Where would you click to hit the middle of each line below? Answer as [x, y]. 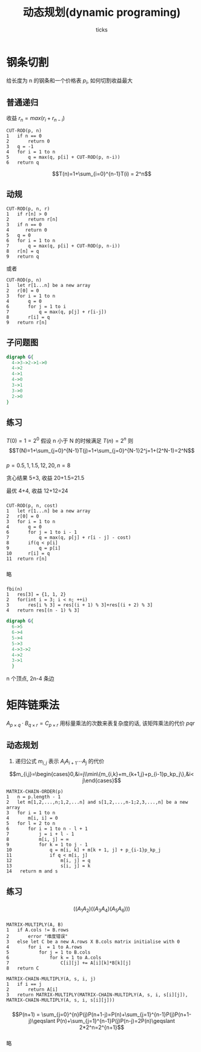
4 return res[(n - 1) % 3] [43, 610]
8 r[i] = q [28, 317]
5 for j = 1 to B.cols [48, 952]
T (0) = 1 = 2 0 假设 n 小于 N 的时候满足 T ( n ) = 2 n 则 [70, 440]
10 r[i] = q [28, 554]
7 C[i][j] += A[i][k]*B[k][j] [69, 963]
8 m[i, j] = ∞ [38, 840]
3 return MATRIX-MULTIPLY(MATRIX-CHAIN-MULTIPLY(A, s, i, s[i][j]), [97, 995]
